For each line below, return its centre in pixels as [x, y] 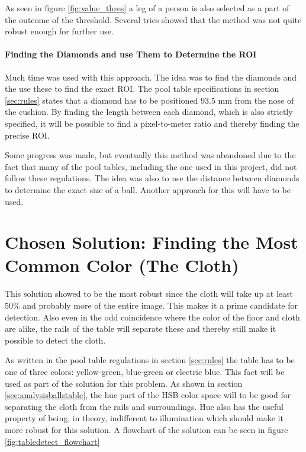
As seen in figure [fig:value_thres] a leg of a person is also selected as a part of [147, 8]
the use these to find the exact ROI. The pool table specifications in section [142, 89]
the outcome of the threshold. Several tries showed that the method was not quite [153, 19]
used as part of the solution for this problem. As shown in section [124, 383]
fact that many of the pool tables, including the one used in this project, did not [151, 166]
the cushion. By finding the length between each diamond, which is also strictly [149, 112]
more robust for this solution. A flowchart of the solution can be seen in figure [146, 429]
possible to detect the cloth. [55, 340]
